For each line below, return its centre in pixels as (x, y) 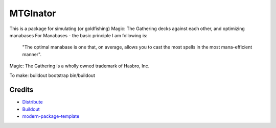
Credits (21, 90)
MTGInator (33, 13)
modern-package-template (51, 116)
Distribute (32, 102)
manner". (32, 54)
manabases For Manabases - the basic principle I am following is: (78, 35)
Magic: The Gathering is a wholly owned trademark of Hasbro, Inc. (79, 66)
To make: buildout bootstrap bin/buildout (52, 75)
